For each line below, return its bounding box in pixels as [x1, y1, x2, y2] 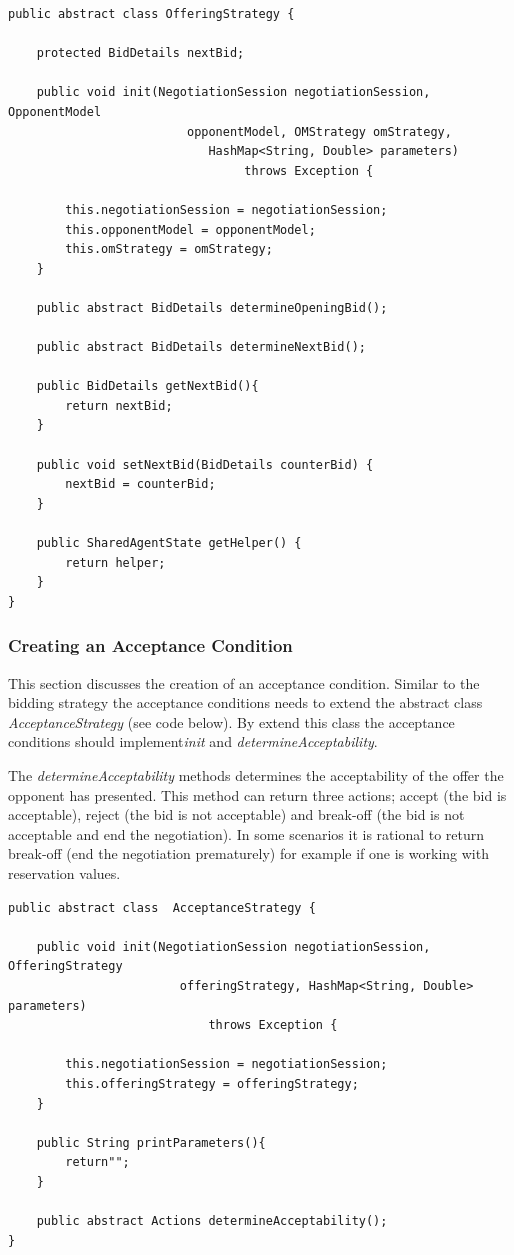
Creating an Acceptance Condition [8, 633, 293, 658]
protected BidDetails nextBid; [36, 46, 245, 61]
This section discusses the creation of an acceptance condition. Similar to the [8, 672, 480, 693]
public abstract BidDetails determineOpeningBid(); [36, 300, 388, 315]
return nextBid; [65, 398, 173, 413]
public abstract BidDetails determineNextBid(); [36, 340, 366, 355]
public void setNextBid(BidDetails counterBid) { [36, 457, 374, 472]
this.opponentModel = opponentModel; [65, 222, 316, 237]
